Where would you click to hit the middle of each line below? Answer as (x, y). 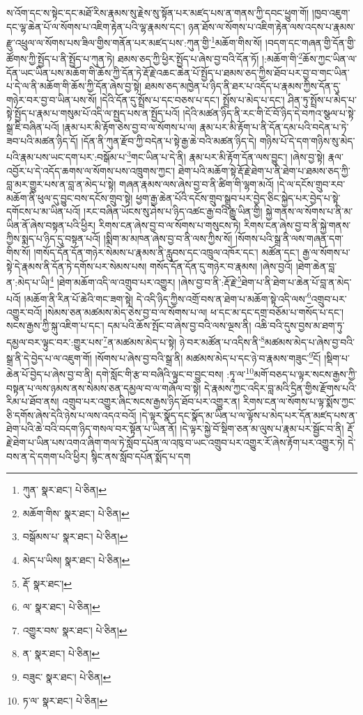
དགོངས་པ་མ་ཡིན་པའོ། (44, 211)
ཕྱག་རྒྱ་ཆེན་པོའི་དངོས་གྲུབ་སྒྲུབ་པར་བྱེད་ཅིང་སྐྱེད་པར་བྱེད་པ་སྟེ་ (238, 197)
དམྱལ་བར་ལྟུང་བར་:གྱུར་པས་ (55, 341)
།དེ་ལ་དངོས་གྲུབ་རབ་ (311, 184)
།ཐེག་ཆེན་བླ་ (316, 266)
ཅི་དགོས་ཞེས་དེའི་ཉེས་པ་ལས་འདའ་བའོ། (71, 415)
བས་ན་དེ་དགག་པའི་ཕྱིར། (47, 456)
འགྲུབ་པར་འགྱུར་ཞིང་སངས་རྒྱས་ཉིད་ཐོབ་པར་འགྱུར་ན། (151, 401)
